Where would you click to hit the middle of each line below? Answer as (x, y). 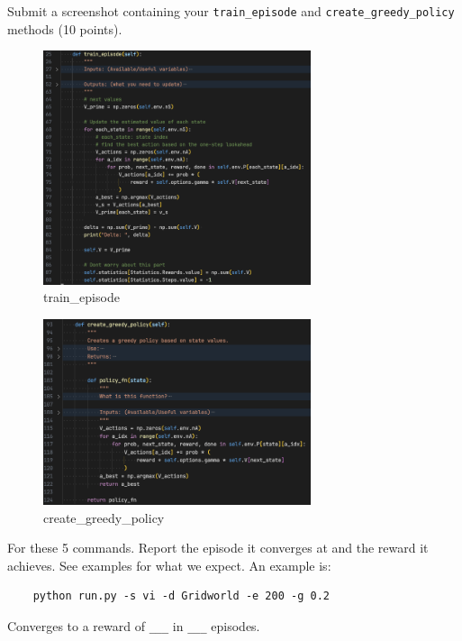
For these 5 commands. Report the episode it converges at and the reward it (218, 548)
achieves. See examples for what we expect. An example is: (169, 565)
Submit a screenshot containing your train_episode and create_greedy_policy (231, 11)
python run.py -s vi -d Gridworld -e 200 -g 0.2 (181, 596)
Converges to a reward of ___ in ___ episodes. (134, 626)
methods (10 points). (65, 28)
